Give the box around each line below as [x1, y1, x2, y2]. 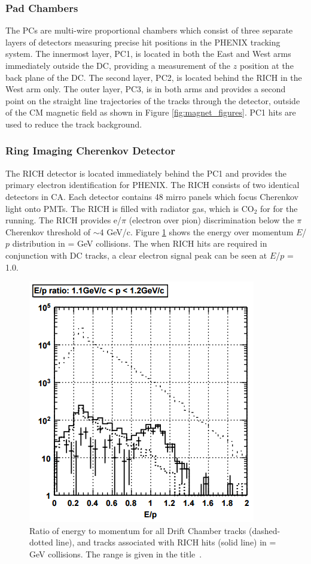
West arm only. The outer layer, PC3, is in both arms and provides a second [5, 83, 286, 95]
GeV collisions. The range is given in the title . [29, 547, 202, 560]
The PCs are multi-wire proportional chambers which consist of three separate [5, 24, 293, 37]
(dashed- [248, 524, 280, 536]
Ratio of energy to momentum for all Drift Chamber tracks [29, 524, 246, 536]
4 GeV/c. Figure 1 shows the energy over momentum [99, 225, 294, 238]
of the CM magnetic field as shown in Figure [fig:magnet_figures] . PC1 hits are [5, 106, 296, 119]
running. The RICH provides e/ [5, 214, 122, 226]
